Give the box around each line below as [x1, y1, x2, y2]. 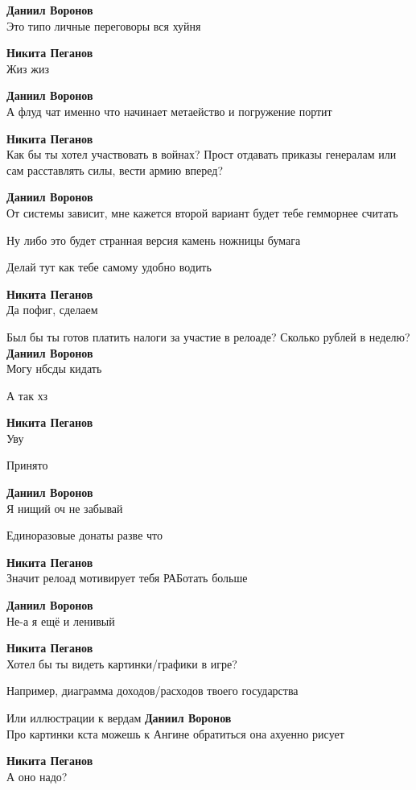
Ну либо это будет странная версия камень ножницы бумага [6, 231, 301, 248]
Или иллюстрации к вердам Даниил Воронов [6, 709, 232, 726]
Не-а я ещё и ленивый [6, 612, 115, 629]
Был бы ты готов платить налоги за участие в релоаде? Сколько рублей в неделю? [6, 328, 410, 345]
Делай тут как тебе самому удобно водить [6, 259, 212, 275]
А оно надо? [6, 767, 68, 784]
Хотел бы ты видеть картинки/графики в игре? [6, 655, 237, 672]
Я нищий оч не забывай [6, 499, 123, 516]
